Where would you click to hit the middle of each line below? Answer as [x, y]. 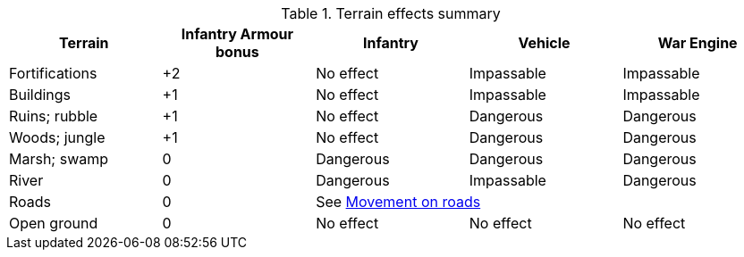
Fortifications [53, 73]
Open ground [54, 223]
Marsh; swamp [59, 159]
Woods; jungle [57, 137]
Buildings [40, 95]
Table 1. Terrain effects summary [391, 13]
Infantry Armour [237, 34]
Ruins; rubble [54, 116]
